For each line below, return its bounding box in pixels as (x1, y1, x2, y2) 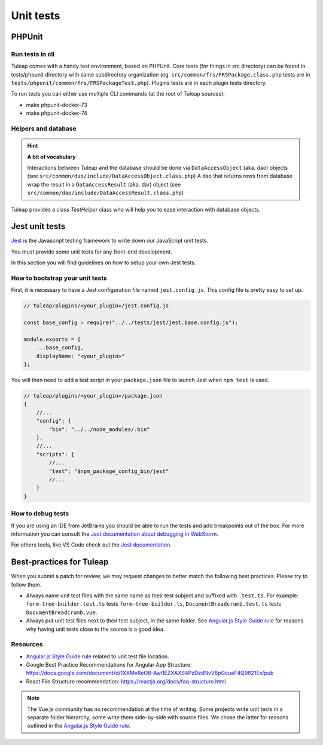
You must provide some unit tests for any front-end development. (11, 248, 173, 255)
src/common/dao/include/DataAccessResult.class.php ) (27, 189, 184, 197)
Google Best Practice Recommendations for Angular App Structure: (26, 661, 192, 668)
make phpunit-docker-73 (26, 101, 88, 108)
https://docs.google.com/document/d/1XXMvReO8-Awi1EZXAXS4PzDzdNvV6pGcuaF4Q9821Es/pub (26, 670, 274, 677)
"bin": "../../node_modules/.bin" (48, 426, 150, 433)
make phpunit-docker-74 (26, 109, 88, 117)
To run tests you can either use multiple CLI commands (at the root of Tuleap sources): (11, 90, 226, 97)
